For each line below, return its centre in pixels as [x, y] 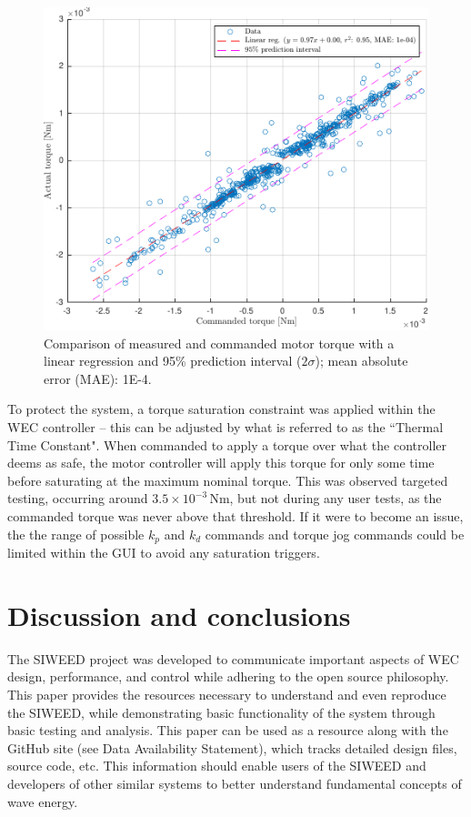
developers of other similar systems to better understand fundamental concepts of [235, 783]
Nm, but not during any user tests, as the [326, 498]
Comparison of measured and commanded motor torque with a [219, 343]
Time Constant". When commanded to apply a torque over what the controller [227, 444]
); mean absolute [361, 361]
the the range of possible [76, 534]
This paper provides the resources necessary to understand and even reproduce [227, 694]
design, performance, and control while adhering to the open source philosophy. [228, 676]
